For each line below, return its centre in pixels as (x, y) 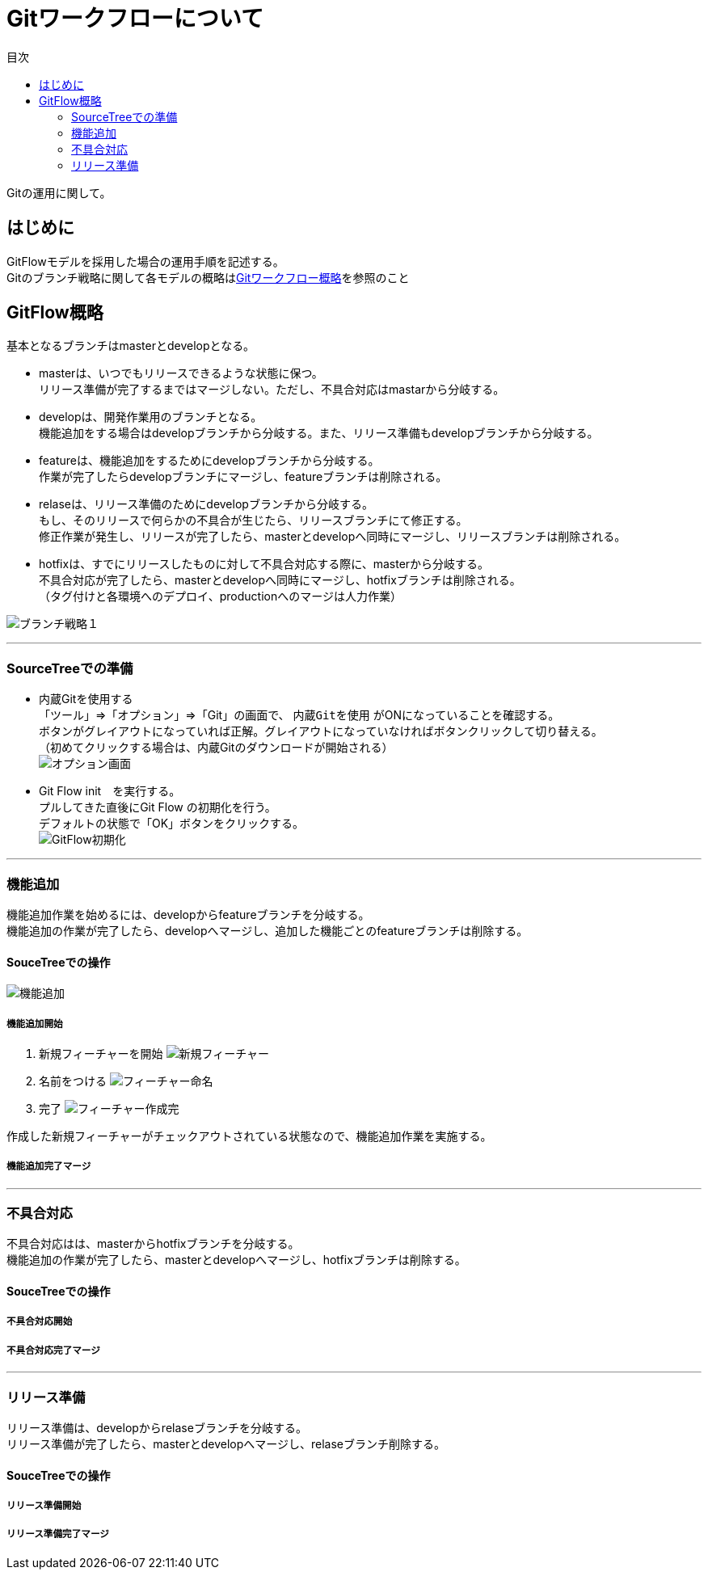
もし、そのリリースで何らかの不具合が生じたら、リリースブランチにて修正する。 (253, 520)
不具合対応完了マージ (53, 1350)
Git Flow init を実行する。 (110, 791)
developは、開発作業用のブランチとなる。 (151, 417)
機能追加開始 (35, 1024)
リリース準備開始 (44, 1506)
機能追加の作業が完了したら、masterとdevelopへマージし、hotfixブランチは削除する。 (236, 1260)
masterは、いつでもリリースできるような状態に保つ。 (181, 373)
